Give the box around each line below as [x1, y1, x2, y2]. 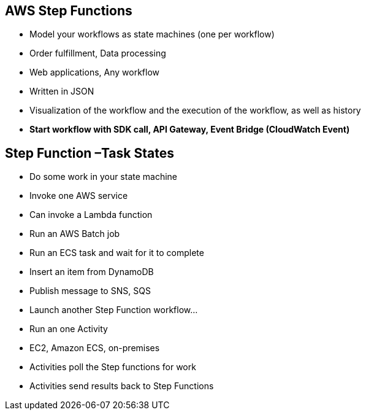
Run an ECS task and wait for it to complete [29, 247, 204, 258]
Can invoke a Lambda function [29, 209, 153, 220]
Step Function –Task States [5, 145, 174, 161]
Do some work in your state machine [29, 171, 178, 182]
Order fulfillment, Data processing [29, 48, 166, 59]
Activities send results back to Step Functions [29, 381, 214, 392]
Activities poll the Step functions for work [29, 362, 196, 373]
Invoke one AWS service [29, 190, 128, 201]
